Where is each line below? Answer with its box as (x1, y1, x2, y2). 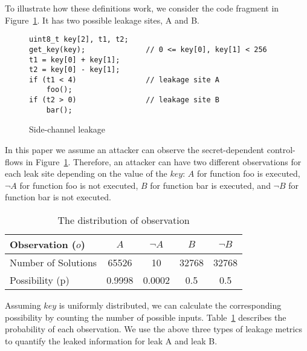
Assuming (5, 299, 41, 311)
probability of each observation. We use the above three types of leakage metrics (5, 323, 302, 335)
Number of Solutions (10, 255, 97, 269)
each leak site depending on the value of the (5, 167, 167, 180)
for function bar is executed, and (150, 179, 271, 191)
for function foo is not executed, (19, 179, 138, 191)
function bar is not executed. (5, 191, 111, 203)
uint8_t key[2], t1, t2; (29, 35, 129, 44)
